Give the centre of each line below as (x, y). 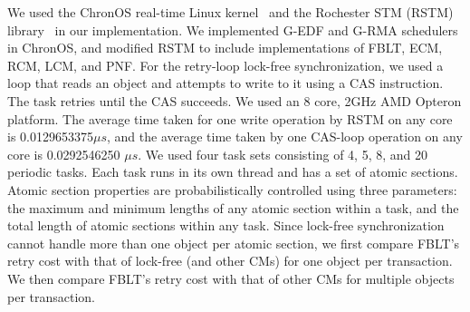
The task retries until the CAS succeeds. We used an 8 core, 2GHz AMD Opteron (235, 100)
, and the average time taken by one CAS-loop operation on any (285, 136)
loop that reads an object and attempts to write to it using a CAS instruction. (225, 83)
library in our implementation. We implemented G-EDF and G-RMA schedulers (233, 29)
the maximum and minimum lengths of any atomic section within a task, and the (233, 207)
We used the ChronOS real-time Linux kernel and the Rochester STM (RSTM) (230, 12)
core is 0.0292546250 (64, 154)
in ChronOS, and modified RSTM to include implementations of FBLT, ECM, (225, 48)
